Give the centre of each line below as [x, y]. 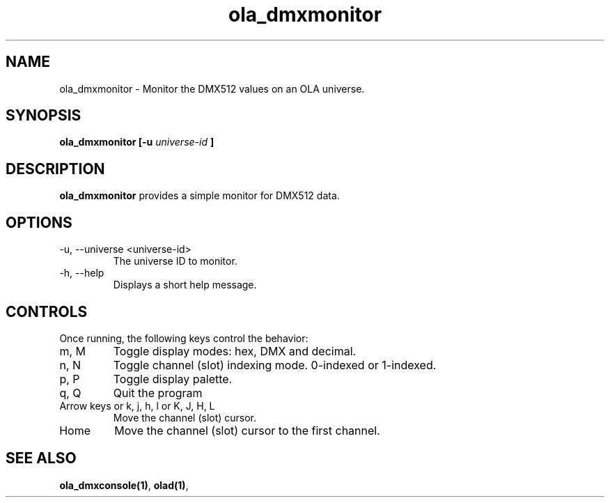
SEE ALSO [41, 458]
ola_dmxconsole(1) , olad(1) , [124, 485]
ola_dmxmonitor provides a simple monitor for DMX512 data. [200, 196]
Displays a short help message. [185, 285]
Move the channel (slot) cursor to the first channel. [247, 430]
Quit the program [158, 393]
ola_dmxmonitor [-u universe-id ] [137, 142]
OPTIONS [39, 222]
